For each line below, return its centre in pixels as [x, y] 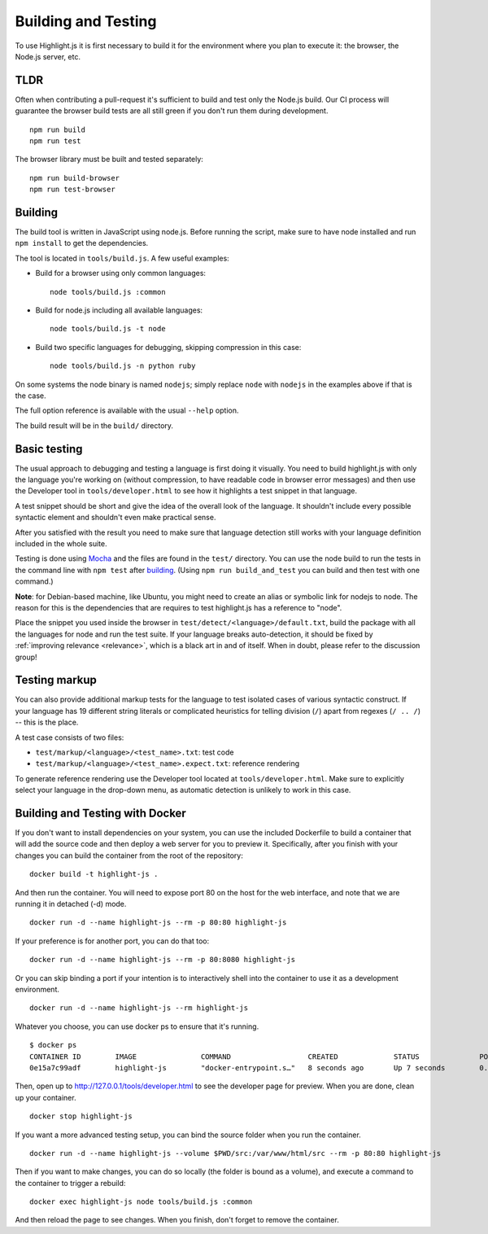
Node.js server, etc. [48, 56]
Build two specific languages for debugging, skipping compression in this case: [168, 347]
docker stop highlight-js [81, 1116]
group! [26, 657]
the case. [30, 396]
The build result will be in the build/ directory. [94, 425]
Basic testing [49, 449]
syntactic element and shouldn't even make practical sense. [115, 518]
